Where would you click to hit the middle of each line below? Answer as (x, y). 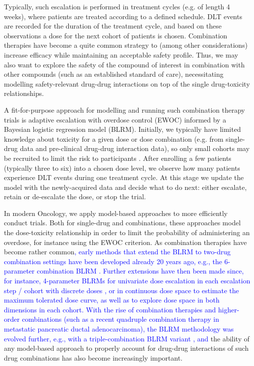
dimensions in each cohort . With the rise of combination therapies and (110, 309)
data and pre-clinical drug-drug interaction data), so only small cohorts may (135, 148)
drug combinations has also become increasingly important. (93, 357)
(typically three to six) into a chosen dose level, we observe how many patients (122, 168)
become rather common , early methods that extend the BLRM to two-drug (117, 252)
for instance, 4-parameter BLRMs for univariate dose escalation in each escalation (127, 281)
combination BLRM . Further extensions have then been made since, (140, 271)
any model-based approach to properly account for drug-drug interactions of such (126, 348)
